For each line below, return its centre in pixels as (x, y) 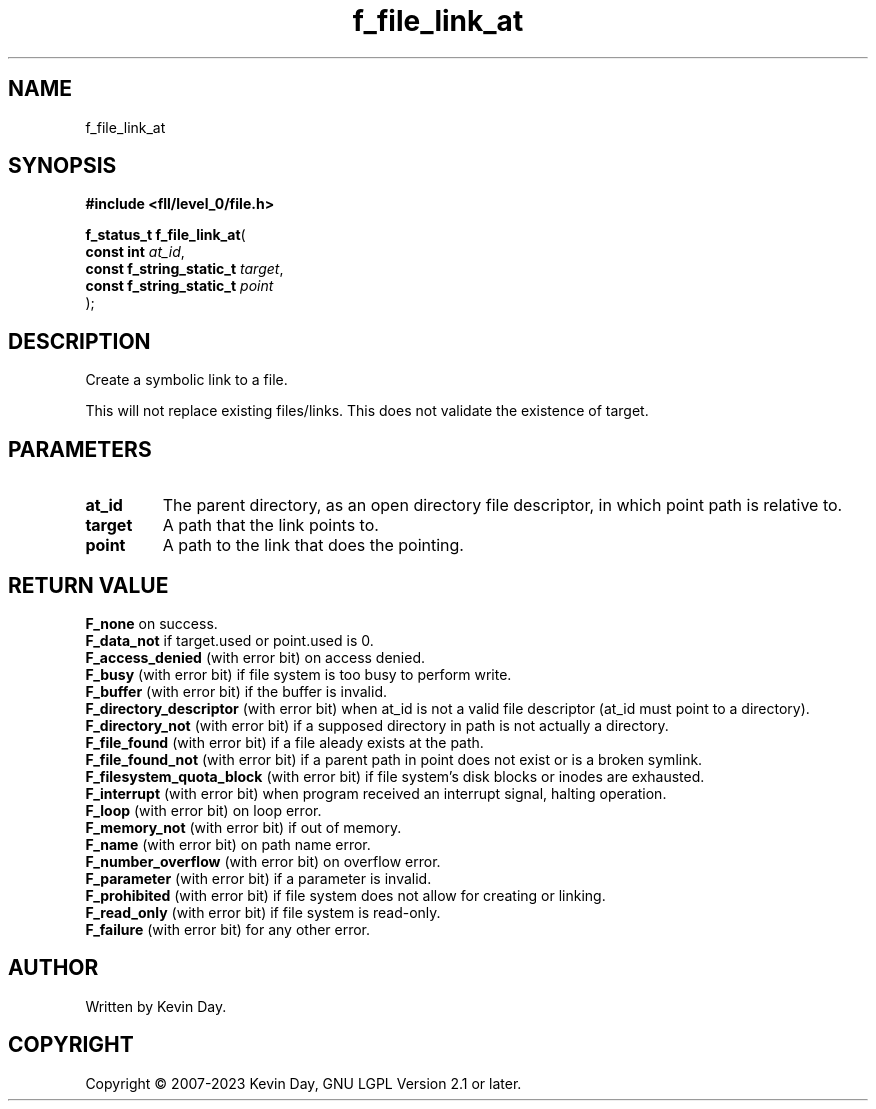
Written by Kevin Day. (156, 1006)
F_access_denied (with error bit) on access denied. (255, 657)
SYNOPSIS (62, 166)
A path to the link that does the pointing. (313, 545)
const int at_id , (135, 252)
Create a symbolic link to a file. (186, 380)
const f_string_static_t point (179, 286)
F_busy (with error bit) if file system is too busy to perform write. (298, 674)
